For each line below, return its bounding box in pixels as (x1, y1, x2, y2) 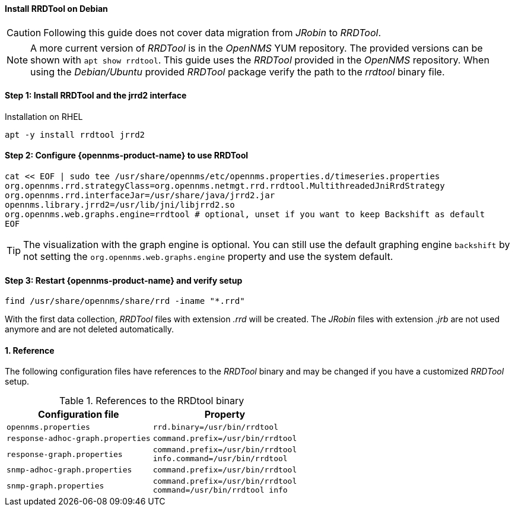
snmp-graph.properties (7, 481, 104, 490)
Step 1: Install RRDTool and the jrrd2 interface (5, 90, 187, 101)
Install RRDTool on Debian (5, 4, 108, 14)
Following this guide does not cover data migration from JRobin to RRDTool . (43, 26, 381, 39)
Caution (7, 26, 42, 39)
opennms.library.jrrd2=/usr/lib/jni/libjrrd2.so (5, 200, 235, 210)
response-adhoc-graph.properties (7, 434, 151, 443)
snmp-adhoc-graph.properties (7, 465, 132, 475)
